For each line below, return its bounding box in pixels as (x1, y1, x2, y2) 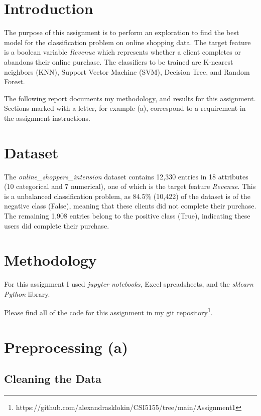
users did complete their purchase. (4, 220, 109, 231)
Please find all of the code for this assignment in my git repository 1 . (4, 306, 213, 318)
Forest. (4, 76, 25, 87)
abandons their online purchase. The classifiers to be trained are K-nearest (4, 56, 233, 67)
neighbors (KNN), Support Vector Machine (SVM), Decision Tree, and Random (4, 66, 250, 77)
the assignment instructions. (4, 112, 90, 123)
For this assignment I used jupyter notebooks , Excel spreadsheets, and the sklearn (4, 279, 253, 289)
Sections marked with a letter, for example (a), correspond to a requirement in (4, 103, 246, 113)
